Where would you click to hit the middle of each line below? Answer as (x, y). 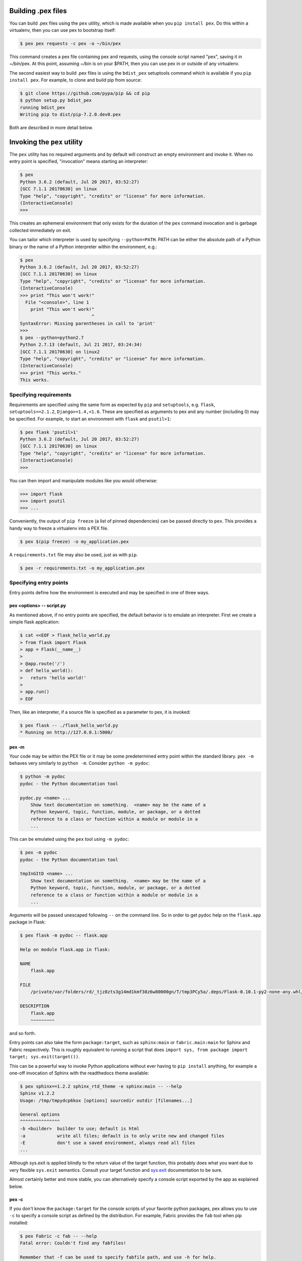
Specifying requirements (40, 394)
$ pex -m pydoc (39, 853)
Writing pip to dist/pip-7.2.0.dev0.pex (70, 114)
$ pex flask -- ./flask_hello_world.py (69, 725)
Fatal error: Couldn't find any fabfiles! (73, 1243)
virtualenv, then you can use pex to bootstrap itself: (62, 30)
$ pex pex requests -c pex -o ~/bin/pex (70, 43)
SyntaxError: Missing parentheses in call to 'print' (88, 324)
